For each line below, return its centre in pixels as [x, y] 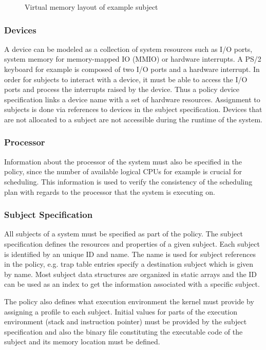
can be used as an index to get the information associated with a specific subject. [132, 284]
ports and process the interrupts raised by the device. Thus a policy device [122, 89]
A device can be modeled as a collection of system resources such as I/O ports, [128, 49]
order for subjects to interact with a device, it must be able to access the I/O [126, 79]
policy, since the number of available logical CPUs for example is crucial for [123, 171]
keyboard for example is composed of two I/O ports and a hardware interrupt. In [132, 69]
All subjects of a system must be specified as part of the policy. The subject [123, 234]
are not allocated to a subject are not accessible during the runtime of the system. [133, 119]
